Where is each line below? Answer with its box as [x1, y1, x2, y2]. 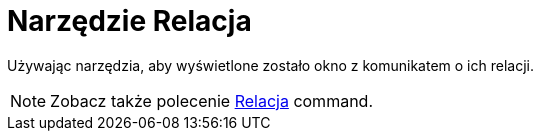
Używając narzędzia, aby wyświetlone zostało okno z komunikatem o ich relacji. [7, 56, 534, 74]
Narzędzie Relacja [7, 4, 252, 38]
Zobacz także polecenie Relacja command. [50, 90, 373, 111]
